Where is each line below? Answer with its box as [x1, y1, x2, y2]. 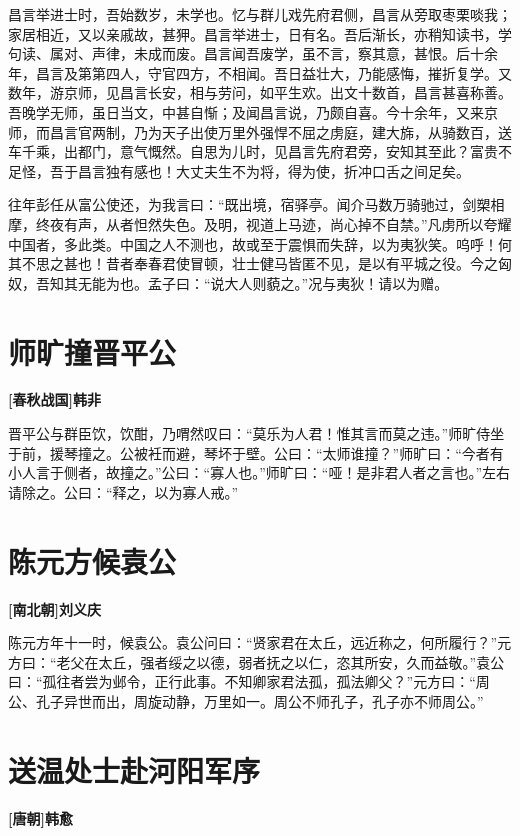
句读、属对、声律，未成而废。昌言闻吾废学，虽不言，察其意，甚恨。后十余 [8, 43, 498, 64]
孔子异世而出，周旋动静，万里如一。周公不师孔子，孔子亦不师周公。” [35, 690, 484, 711]
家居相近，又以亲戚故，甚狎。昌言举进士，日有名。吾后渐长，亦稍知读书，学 [8, 23, 512, 44]
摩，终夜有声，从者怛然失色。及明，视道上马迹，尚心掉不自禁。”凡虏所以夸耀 [8, 213, 512, 234]
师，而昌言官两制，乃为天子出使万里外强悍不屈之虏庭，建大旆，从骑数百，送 [8, 121, 512, 142]
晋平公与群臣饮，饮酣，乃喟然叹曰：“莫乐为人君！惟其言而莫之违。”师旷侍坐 [8, 423, 505, 444]
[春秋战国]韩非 [8, 389, 101, 410]
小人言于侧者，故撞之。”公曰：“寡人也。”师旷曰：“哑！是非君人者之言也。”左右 [8, 462, 511, 483]
